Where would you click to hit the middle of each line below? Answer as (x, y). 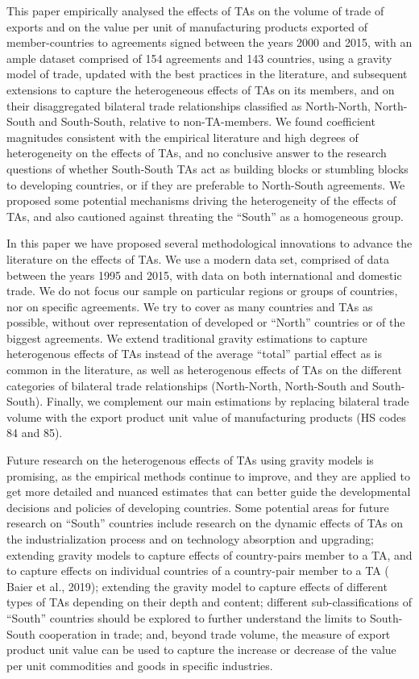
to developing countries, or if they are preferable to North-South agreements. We (206, 184)
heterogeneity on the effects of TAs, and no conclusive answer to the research (197, 153)
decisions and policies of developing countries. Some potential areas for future (198, 507)
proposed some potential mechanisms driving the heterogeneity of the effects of (201, 200)
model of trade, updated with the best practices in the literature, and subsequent (207, 74)
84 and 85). (35, 433)
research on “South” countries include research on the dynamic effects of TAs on (205, 523)
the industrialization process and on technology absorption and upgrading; (190, 539)
